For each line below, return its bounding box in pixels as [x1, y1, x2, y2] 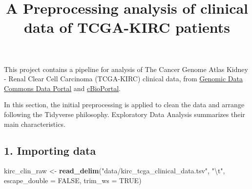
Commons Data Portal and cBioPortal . [4, 83, 121, 93]
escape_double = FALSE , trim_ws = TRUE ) [4, 175, 142, 185]
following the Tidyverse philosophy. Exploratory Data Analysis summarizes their [4, 109, 245, 119]
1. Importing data [4, 142, 96, 158]
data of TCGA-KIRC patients [24, 17, 230, 37]
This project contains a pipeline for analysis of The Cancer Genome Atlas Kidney [4, 64, 248, 74]
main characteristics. [4, 118, 65, 129]
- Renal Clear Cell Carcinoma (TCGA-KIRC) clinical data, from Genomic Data [4, 73, 243, 84]
